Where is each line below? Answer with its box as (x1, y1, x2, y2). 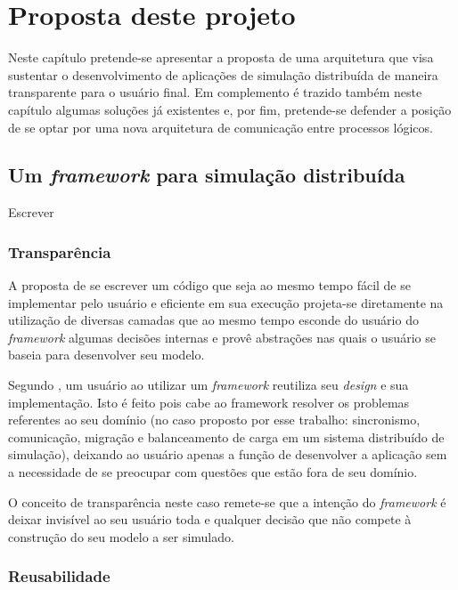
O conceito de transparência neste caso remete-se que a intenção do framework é (8, 492, 446, 511)
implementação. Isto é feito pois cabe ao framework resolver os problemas (8, 392, 410, 411)
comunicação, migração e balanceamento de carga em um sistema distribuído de (8, 427, 445, 446)
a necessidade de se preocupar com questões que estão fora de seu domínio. (8, 463, 418, 481)
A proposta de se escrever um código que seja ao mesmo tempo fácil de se (8, 276, 411, 295)
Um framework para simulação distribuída (8, 161, 405, 189)
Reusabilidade (8, 565, 110, 587)
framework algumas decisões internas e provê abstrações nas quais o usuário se (8, 327, 436, 346)
